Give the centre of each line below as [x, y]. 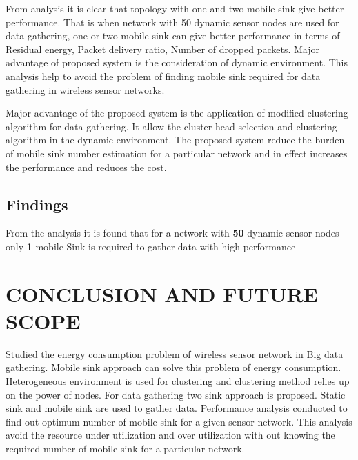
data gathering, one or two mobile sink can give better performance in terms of [173, 36]
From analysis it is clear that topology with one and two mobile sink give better [175, 8]
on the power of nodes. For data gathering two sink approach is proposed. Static [176, 394]
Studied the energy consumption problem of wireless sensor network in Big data [175, 353]
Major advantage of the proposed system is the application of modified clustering [177, 113]
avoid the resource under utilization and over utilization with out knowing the [170, 435]
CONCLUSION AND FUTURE [162, 293]
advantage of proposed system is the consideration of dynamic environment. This [177, 62]
